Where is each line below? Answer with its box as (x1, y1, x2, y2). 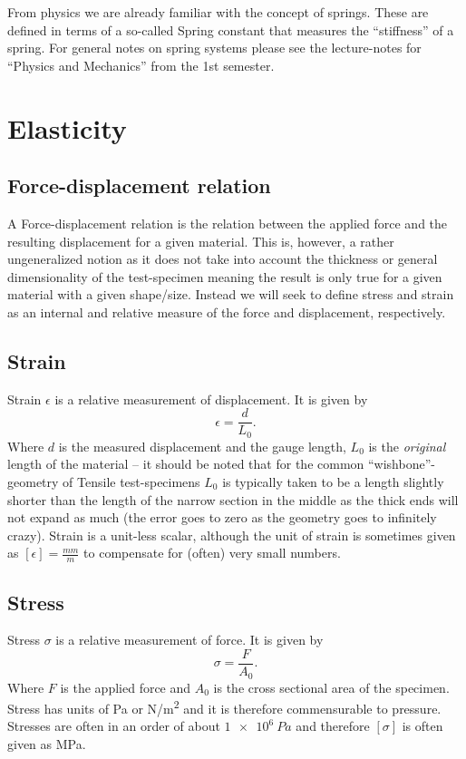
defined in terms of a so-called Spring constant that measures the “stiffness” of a (7, 20, 454, 39)
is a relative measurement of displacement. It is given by (54, 389, 368, 408)
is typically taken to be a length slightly (222, 472, 444, 491)
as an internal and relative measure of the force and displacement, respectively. (7, 302, 446, 321)
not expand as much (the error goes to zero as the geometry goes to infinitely (7, 508, 437, 527)
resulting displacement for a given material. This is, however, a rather (7, 231, 394, 250)
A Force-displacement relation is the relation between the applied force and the (7, 213, 448, 232)
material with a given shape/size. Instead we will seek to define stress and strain (7, 285, 454, 304)
